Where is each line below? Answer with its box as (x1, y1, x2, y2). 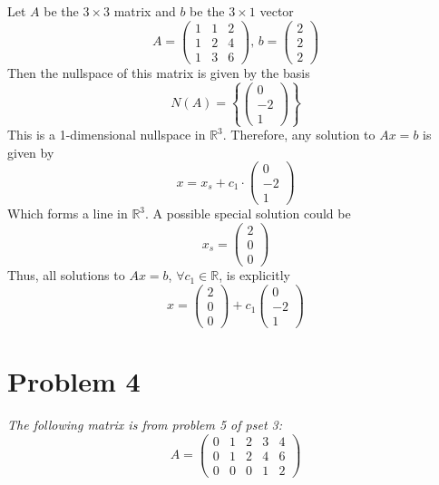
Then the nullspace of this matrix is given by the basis (7, 63, 310, 82)
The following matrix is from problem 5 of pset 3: (7, 414, 283, 433)
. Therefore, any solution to (222, 125, 376, 143)
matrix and (113, 2, 176, 20)
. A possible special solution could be (145, 204, 351, 223)
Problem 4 (7, 363, 141, 400)
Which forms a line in (7, 204, 128, 223)
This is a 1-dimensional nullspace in (7, 125, 206, 143)
